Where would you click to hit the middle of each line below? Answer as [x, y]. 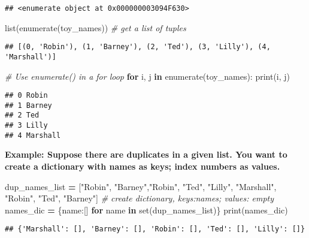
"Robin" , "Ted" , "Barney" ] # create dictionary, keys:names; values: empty [140, 198]
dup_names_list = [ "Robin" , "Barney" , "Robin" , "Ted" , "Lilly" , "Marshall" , [141, 186]
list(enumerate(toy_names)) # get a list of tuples [96, 27]
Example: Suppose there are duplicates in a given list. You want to [146, 154]
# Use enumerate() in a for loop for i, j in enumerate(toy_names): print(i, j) [148, 76]
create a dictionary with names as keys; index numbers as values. [143, 166]
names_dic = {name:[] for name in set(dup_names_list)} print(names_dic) [146, 210]
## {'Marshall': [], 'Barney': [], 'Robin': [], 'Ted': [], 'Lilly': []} [155, 229]
